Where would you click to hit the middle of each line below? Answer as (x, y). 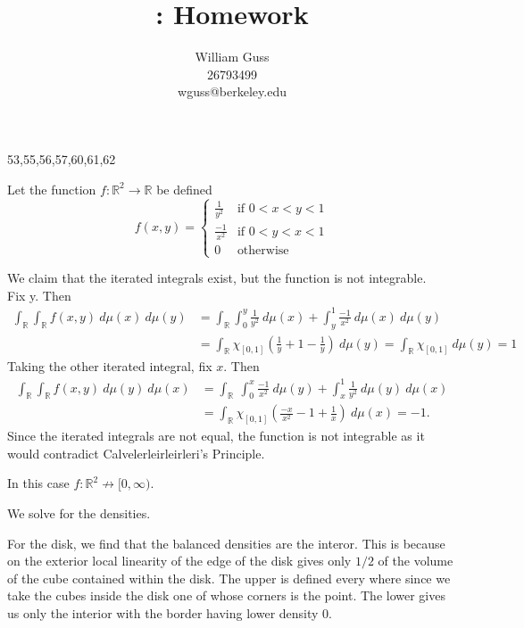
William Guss (232, 57)
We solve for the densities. (79, 513)
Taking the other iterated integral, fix (110, 366)
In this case (38, 483)
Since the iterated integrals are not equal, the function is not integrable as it (216, 436)
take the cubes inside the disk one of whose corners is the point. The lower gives (226, 595)
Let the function (52, 189)
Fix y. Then (39, 295)
